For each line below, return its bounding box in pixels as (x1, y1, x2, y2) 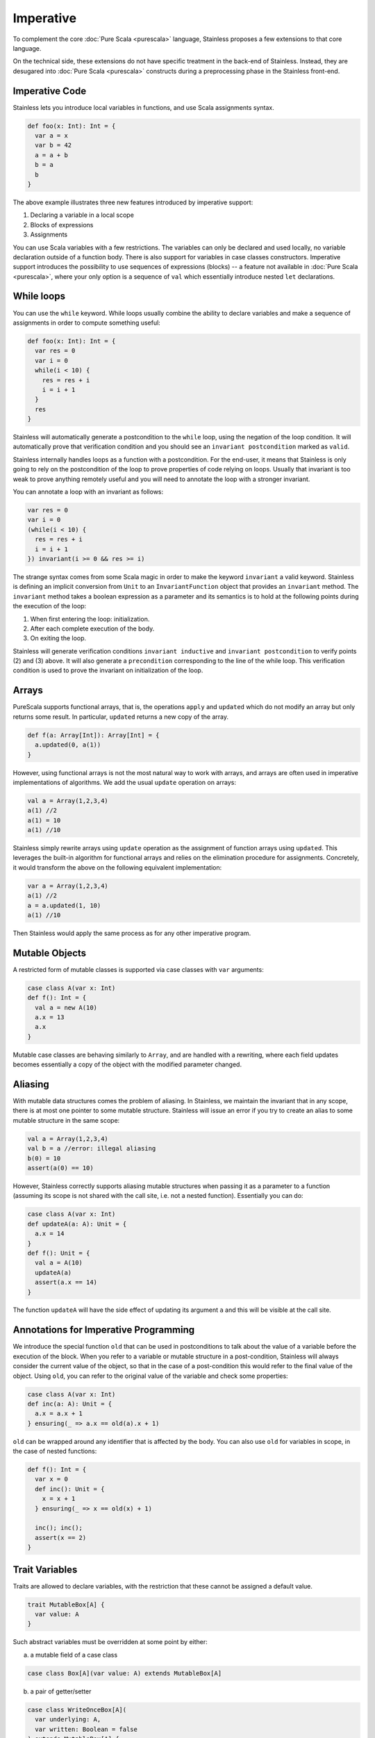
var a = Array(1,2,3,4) (27, 882, 109, 890)
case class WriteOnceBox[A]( (27, 1705, 127, 1714)
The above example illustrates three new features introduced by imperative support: (12, 198, 253, 206)
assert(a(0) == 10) (27, 1164, 94, 1172)
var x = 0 (35, 1475, 69, 1484)
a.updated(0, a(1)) (35, 741, 101, 749)
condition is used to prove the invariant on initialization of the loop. (12, 666, 203, 674)
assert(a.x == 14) (35, 1278, 97, 1286)
